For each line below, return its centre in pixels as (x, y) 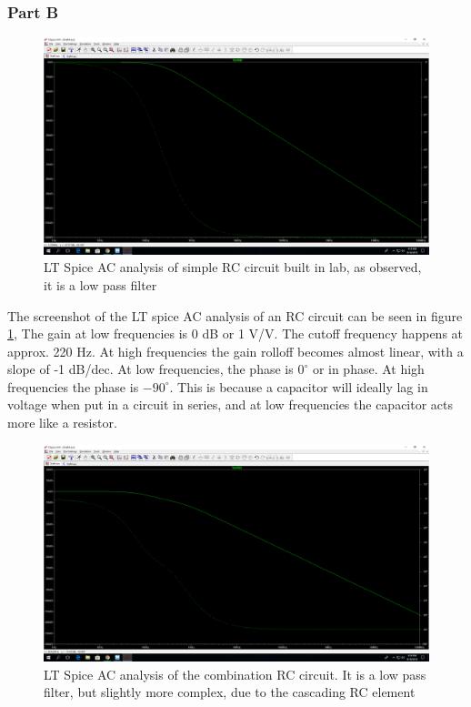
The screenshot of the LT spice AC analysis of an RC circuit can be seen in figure (235, 315)
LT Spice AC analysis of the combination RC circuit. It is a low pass (235, 674)
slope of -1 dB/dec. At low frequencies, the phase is (150, 369)
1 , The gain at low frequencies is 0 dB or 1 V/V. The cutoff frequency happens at (235, 333)
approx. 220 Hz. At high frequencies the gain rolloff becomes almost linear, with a (235, 351)
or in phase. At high (368, 369)
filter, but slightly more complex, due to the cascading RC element (230, 692)
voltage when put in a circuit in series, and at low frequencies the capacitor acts (230, 404)
